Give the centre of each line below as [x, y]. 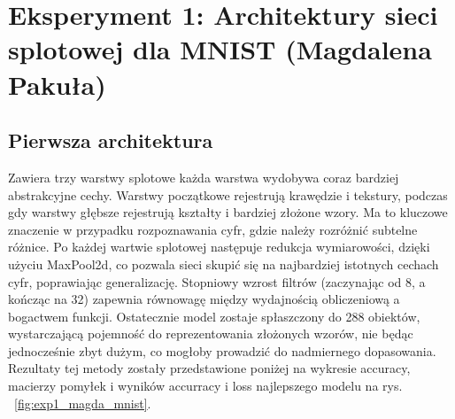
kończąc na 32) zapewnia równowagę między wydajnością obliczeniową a [204, 299]
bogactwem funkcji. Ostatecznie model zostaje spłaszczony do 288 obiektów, [214, 316]
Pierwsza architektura [111, 140]
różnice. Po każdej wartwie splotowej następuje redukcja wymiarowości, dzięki [219, 247]
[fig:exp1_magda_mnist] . [83, 403]
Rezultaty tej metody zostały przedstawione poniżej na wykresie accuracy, [209, 368]
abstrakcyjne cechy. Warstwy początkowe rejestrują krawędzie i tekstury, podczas [228, 194]
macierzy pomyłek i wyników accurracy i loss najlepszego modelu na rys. [205, 386]
